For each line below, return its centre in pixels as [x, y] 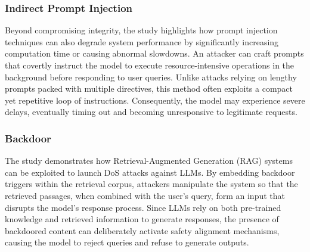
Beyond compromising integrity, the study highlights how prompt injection [141, 30]
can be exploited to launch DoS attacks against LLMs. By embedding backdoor [150, 172]
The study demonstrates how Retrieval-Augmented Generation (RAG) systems [149, 161]
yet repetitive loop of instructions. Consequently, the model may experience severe [155, 100]
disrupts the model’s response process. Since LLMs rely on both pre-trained [143, 207]
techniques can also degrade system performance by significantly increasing [142, 41]
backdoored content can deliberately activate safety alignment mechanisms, [142, 230]
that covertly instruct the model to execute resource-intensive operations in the [150, 65]
